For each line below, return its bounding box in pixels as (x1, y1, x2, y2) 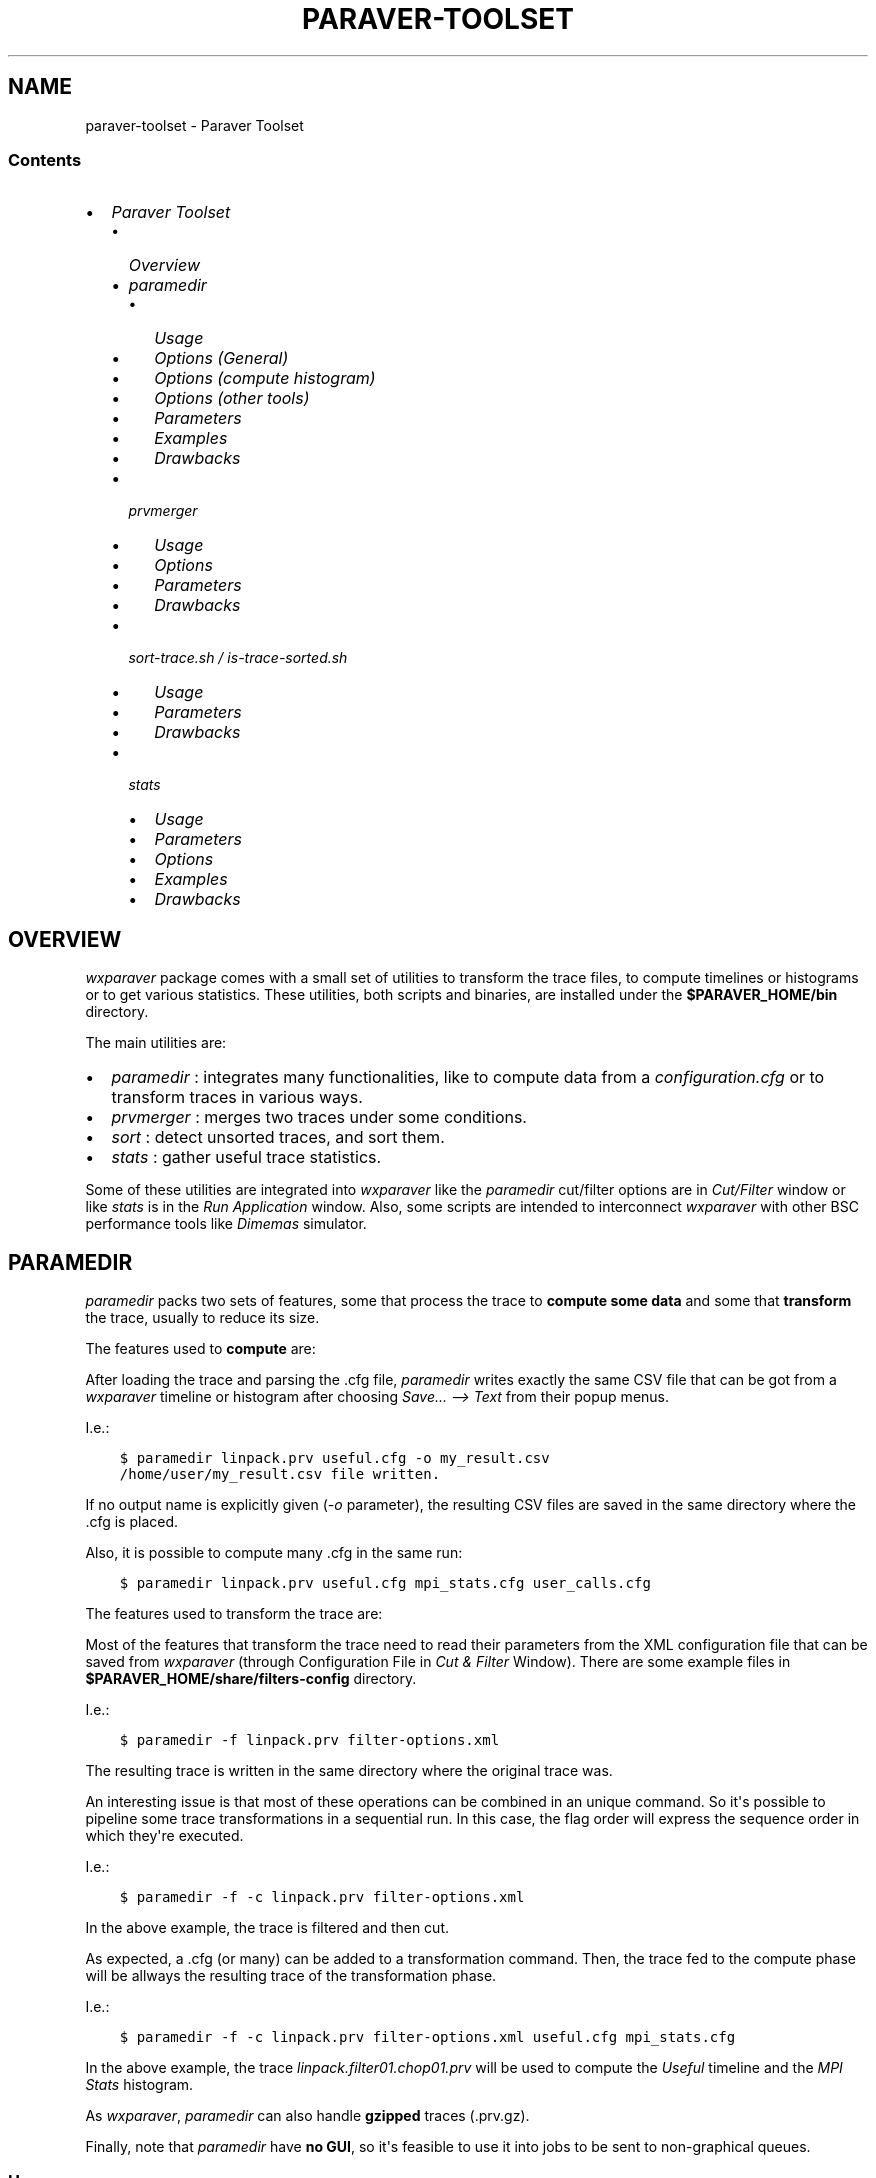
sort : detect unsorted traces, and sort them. (111, 1127, 445, 1148)
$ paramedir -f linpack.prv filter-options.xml (119, 1732, 500, 1749)
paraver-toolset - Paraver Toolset (85, 116, 304, 134)
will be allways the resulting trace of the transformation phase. (85, 1967, 497, 1985)
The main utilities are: (85, 1034, 227, 1052)
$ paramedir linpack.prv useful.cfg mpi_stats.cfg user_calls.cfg (119, 1575, 651, 1592)
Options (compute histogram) (154, 368, 376, 389)
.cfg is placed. (85, 1513, 179, 1531)
